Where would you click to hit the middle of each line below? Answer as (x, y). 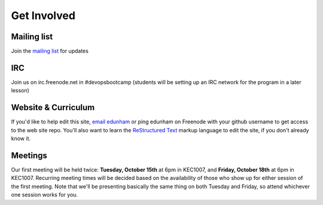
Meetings (29, 155)
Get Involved (43, 15)
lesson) (20, 91)
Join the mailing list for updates (50, 51)
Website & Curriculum (53, 108)
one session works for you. (44, 195)
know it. (21, 139)
